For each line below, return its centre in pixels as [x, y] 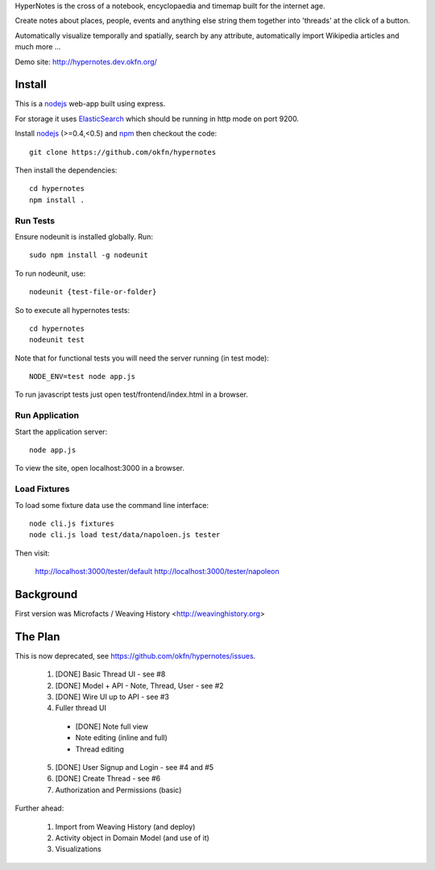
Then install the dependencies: [66, 170]
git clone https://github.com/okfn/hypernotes [123, 152]
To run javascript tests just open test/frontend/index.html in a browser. [132, 394]
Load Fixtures [42, 489]
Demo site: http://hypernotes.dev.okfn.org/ [86, 61]
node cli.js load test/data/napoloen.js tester [125, 535]
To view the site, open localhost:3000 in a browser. [100, 468]
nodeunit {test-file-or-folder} [93, 292]
